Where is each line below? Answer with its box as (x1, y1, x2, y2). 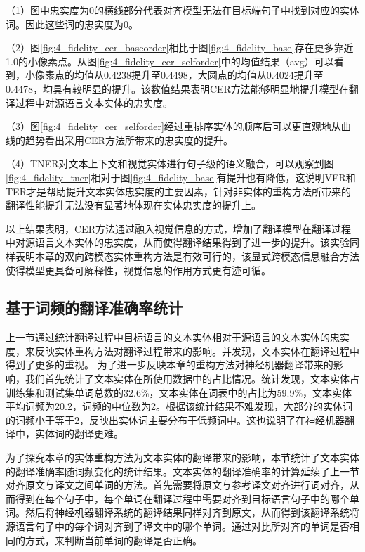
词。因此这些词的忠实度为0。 (6, 16, 138, 31)
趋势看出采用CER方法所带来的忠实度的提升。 (25, 132, 233, 147)
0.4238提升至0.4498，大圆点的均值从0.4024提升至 (103, 68, 324, 82)
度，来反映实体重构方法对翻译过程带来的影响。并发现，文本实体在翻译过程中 (6, 343, 359, 358)
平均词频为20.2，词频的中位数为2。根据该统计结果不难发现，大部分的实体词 (6, 399, 352, 413)
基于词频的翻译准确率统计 (6, 297, 182, 319)
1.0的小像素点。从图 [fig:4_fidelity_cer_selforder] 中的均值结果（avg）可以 (6, 53, 334, 68)
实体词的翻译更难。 (34, 426, 124, 441)
